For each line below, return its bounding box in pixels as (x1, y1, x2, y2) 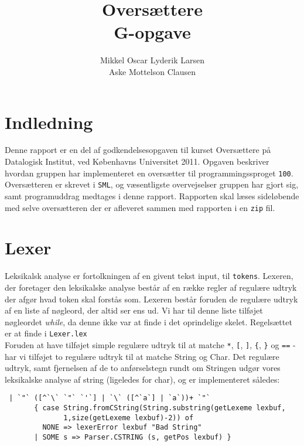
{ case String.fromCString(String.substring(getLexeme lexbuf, (34, 404, 286, 413)
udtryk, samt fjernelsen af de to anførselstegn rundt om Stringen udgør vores (5, 362, 281, 374)
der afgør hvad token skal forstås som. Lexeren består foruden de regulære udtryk (5, 292, 298, 305)
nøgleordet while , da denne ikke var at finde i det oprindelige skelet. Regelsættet (5, 315, 292, 328)
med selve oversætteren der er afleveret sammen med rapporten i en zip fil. (5, 201, 275, 213)
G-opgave (114, 20, 191, 44)
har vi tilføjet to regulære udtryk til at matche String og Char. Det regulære (5, 350, 279, 362)
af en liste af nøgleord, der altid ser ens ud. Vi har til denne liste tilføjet (5, 304, 263, 316)
